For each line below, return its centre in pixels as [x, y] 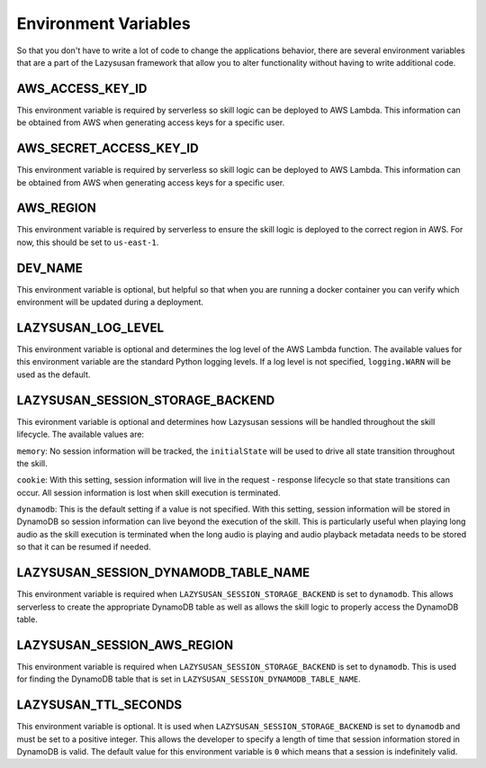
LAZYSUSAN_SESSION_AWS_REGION [125, 645]
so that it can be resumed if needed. [84, 547]
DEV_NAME [49, 268]
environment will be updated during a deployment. [110, 303]
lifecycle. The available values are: [80, 434]
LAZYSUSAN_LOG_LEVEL [90, 327]
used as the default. [54, 375]
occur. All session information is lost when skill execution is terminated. [148, 492]
